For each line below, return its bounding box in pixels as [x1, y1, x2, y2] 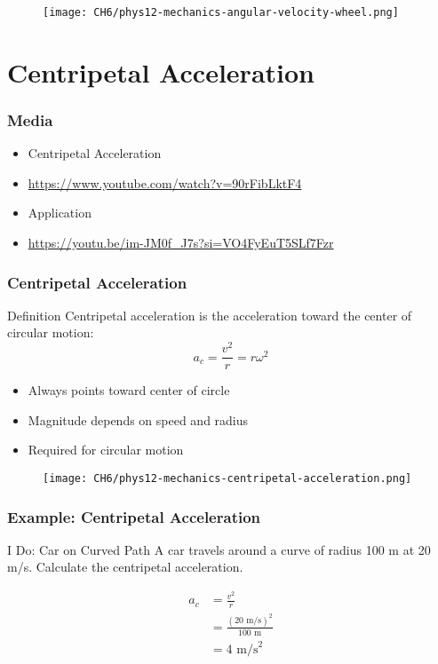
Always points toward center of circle [28, 381, 230, 399]
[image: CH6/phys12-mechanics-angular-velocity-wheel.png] [43, 6, 399, 19]
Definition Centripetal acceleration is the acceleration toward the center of [7, 305, 412, 324]
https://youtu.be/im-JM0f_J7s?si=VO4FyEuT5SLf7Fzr [28, 233, 334, 252]
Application [28, 203, 92, 222]
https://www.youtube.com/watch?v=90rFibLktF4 [28, 173, 302, 192]
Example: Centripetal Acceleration [7, 505, 261, 527]
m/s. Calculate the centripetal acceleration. [7, 557, 243, 576]
